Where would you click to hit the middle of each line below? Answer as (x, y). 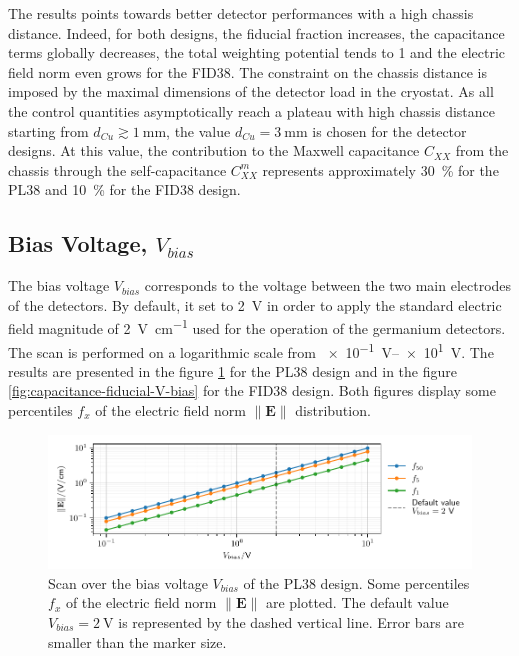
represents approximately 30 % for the (380, 169)
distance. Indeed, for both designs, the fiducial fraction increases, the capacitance (256, 32)
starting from (48, 130)
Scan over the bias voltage (128, 582)
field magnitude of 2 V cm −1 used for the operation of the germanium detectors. (257, 326)
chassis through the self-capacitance (117, 169)
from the (482, 150)
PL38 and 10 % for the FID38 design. (124, 189)
